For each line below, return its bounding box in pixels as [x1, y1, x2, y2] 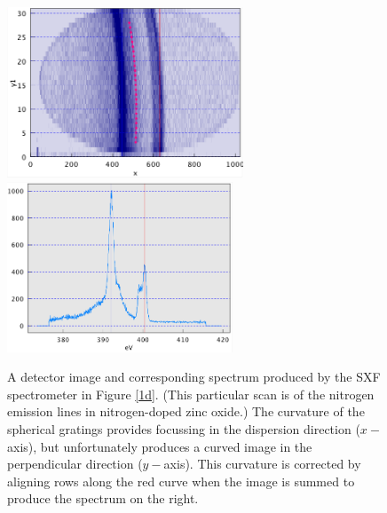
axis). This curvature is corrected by [163, 454, 361, 473]
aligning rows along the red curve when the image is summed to [7, 471, 355, 490]
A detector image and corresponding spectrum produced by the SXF [7, 367, 381, 386]
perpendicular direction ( [7, 454, 143, 473]
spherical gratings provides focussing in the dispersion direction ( [7, 419, 360, 438]
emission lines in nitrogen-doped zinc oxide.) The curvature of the [7, 402, 365, 421]
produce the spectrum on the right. [7, 489, 199, 508]
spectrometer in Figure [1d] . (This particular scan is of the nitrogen [7, 384, 375, 403]
